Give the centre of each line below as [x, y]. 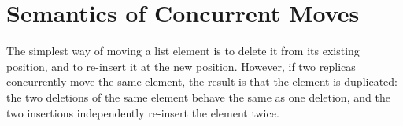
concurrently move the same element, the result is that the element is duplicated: [202, 82]
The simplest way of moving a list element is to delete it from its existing [183, 51]
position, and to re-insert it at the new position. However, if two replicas [181, 66]
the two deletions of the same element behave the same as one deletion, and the [198, 96]
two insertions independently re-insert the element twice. [143, 112]
